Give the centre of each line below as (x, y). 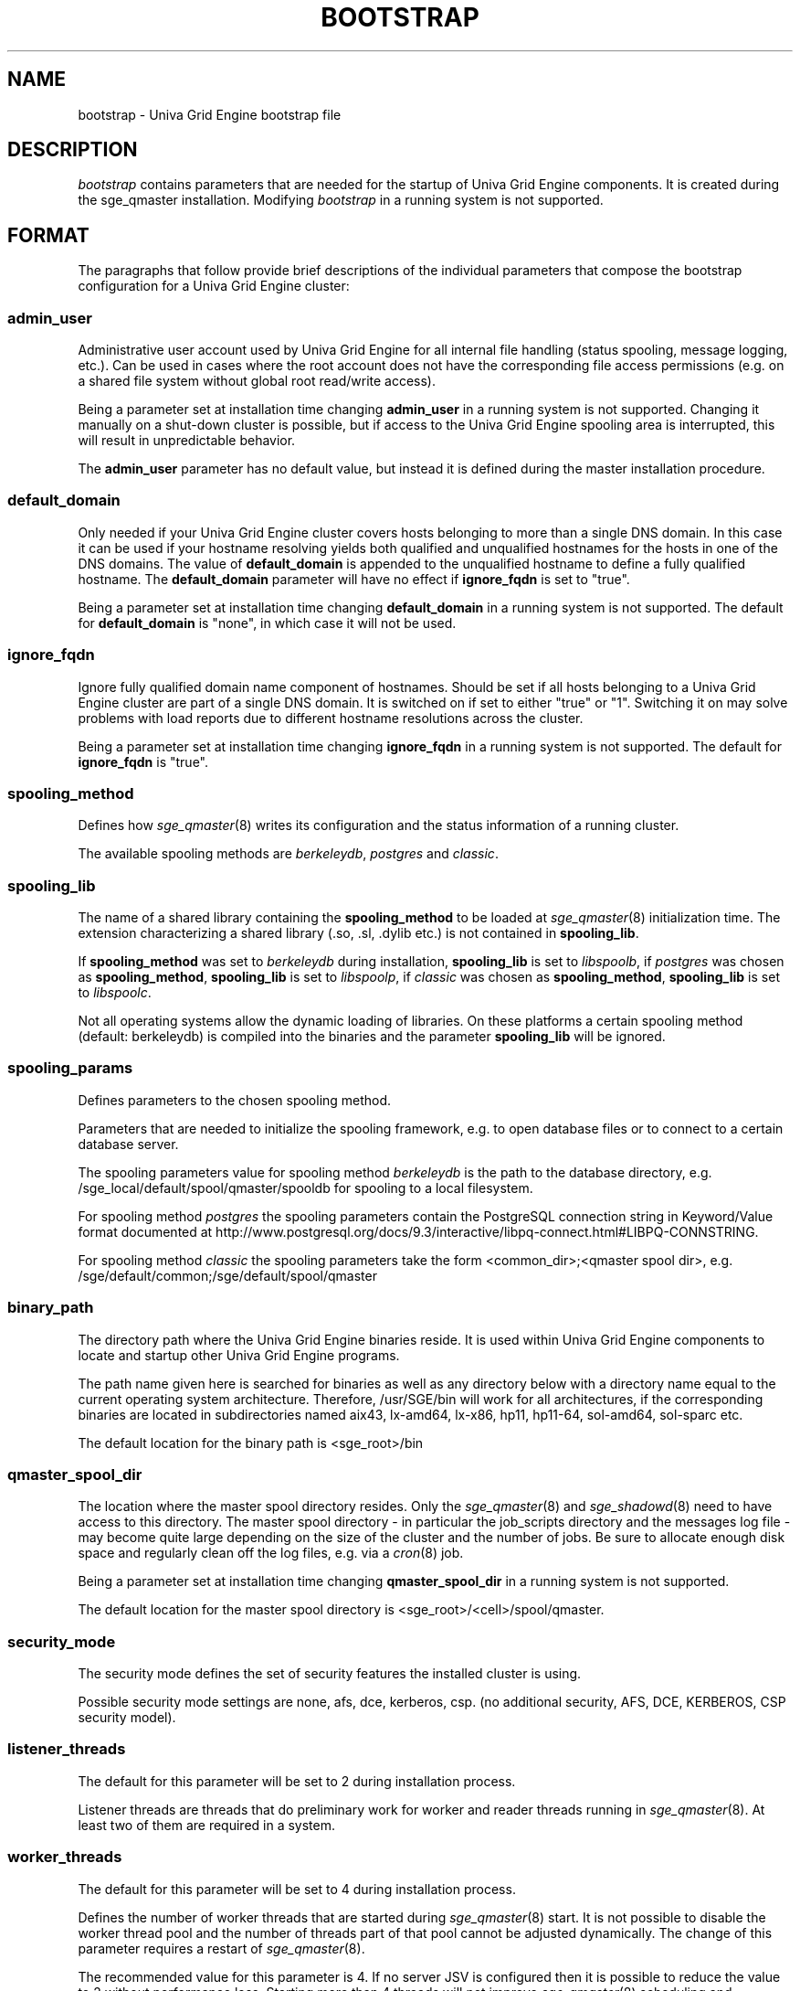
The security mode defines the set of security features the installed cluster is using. (330, 1674)
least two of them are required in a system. (207, 1825)
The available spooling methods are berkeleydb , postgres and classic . (288, 854)
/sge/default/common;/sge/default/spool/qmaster (227, 1275)
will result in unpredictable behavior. (187, 441)
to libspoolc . (115, 993)
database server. (128, 1144)
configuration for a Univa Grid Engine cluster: (214, 286)
